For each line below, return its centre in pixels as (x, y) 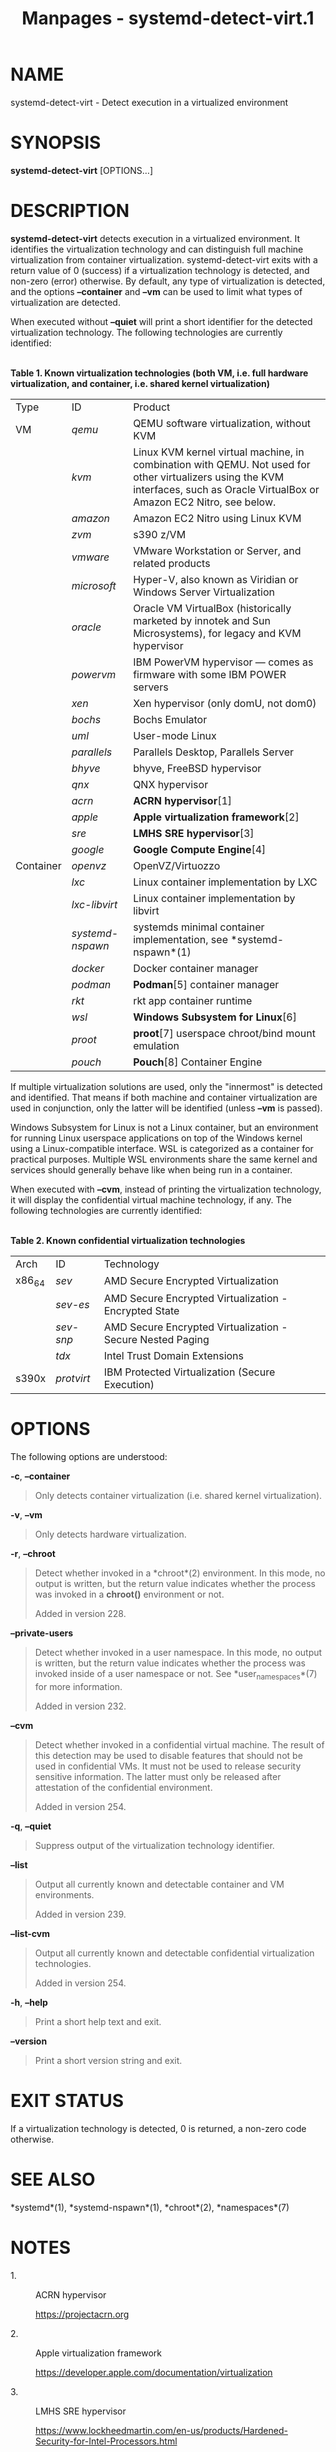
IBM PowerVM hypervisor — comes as (223, 662)
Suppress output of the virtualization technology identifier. (154, 1845)
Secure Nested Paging (156, 1339)
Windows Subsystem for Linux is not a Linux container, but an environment (164, 1127)
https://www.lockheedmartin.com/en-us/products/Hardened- (161, 2430)
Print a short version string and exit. (108, 2060)
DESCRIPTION (70, 211)
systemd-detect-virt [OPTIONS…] (81, 170)
